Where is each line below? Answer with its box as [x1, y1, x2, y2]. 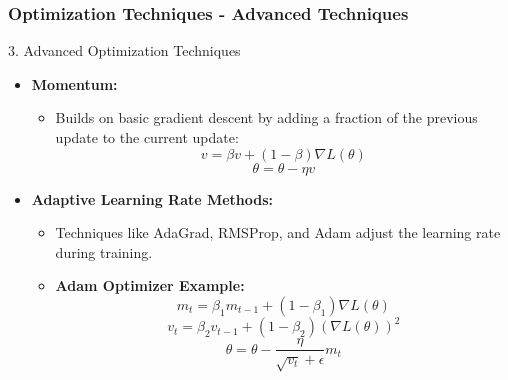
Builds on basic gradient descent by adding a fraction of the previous [55, 107, 478, 128]
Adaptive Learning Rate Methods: [31, 188, 274, 209]
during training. [55, 241, 153, 262]
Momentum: [31, 73, 118, 94]
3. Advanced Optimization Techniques [8, 40, 241, 61]
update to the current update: [55, 127, 239, 147]
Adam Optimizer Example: [55, 275, 245, 296]
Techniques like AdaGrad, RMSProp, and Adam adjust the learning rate [55, 222, 501, 243]
